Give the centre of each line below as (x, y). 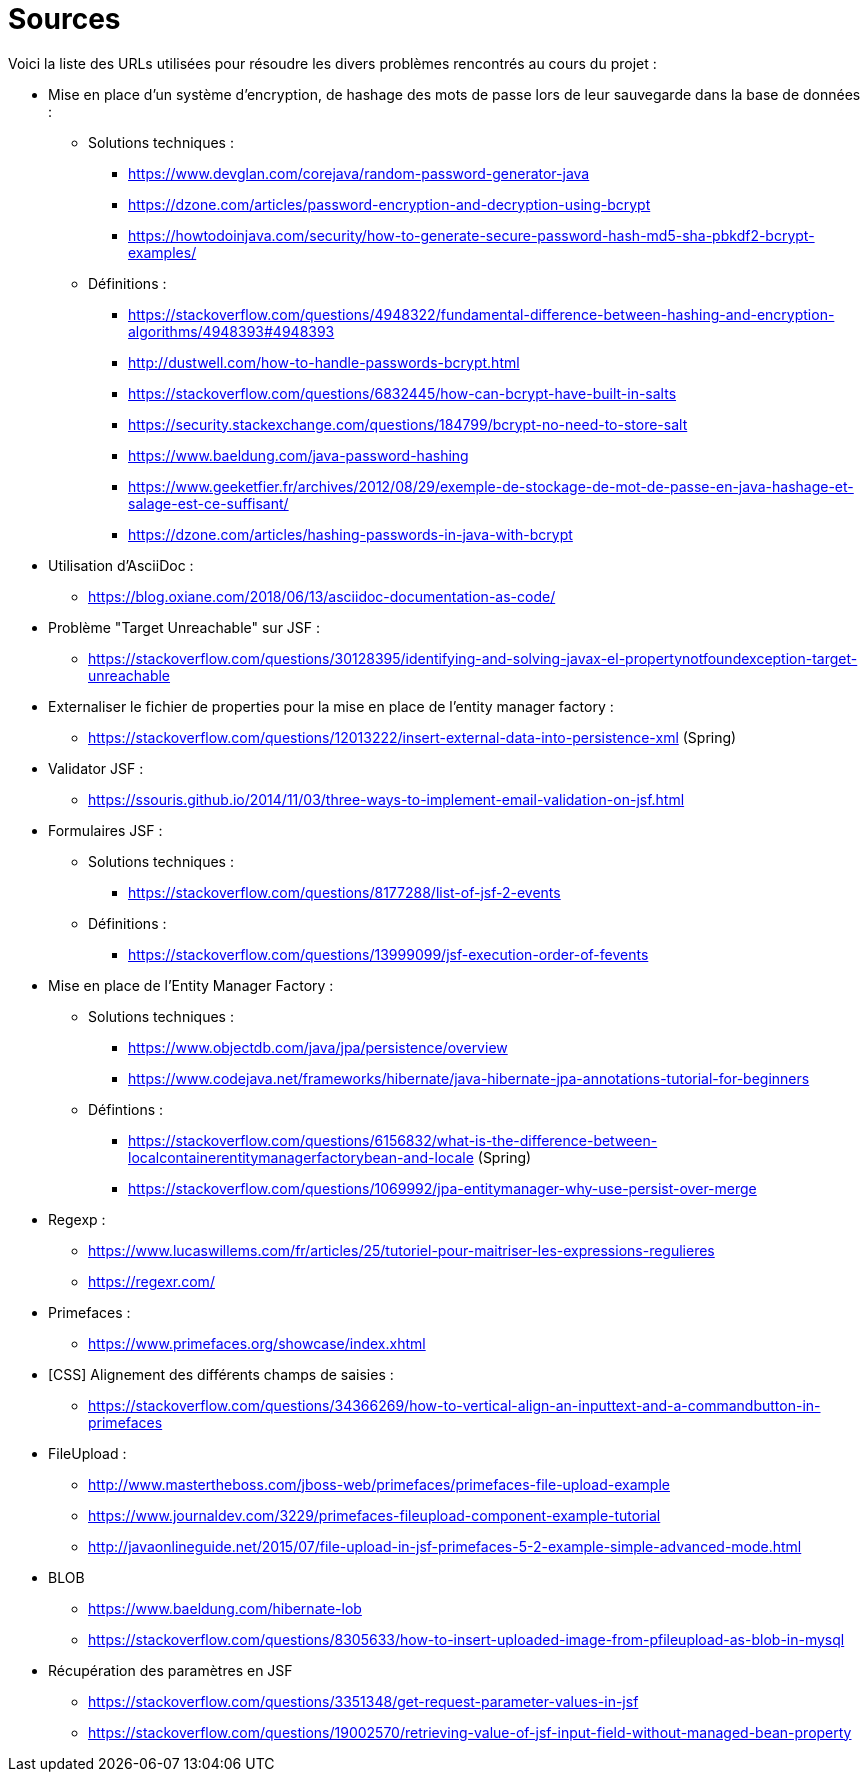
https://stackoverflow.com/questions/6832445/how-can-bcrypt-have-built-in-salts (402, 393)
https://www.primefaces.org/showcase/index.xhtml (257, 1343)
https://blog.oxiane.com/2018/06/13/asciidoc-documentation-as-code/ (322, 596)
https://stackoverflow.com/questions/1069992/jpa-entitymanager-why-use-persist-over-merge (442, 1188)
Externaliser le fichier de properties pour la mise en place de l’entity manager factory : (331, 706)
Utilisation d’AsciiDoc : (121, 565)
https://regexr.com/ (151, 1281)
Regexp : (77, 1219)
